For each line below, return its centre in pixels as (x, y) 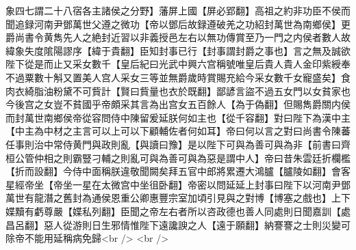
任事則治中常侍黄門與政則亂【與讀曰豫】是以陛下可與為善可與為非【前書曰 (173, 144)
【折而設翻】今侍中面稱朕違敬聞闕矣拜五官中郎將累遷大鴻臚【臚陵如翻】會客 (178, 171)
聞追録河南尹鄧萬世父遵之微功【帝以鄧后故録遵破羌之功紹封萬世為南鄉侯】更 (178, 24)
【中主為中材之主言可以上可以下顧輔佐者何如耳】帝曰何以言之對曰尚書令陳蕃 (178, 131)
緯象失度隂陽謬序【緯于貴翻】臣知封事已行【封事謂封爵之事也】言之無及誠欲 (178, 50)
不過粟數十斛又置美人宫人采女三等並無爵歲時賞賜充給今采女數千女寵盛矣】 (173, 77)
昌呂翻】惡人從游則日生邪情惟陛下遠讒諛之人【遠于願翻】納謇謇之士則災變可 (178, 224)
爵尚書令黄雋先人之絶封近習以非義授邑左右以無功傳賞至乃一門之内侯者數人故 (178, 37)
